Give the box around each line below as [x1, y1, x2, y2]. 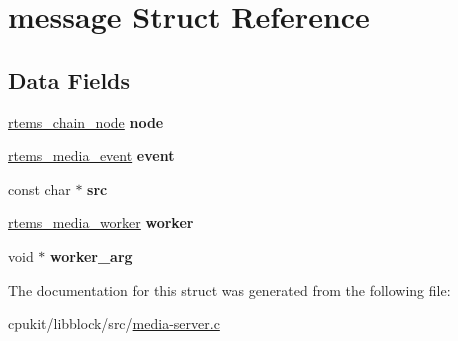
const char [8, 178, 71, 199]
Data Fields [8, 64, 131, 95]
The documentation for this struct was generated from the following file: [8, 279, 451, 300]
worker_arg [50, 245, 133, 266]
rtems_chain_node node [8, 111, 164, 132]
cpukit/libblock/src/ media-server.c [8, 313, 220, 334]
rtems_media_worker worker [8, 212, 194, 233]
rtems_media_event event [8, 145, 175, 166]
